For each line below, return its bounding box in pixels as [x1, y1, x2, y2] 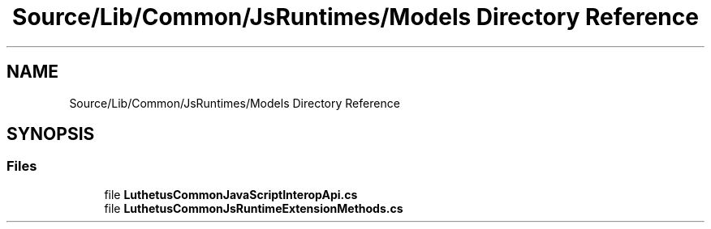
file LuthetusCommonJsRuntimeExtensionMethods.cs [104, 201, 403, 215]
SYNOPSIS [6, 124, 95, 145]
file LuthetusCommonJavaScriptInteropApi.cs [104, 187, 358, 201]
